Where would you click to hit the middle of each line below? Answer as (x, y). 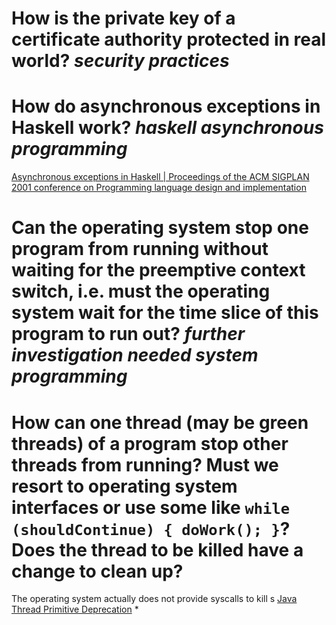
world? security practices (120, 61)
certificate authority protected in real (169, 39)
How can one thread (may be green (160, 422)
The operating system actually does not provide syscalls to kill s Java (154, 599)
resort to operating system (124, 486)
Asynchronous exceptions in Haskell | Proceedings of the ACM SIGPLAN (160, 177)
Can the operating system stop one (160, 228)
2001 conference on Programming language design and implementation (159, 188)
